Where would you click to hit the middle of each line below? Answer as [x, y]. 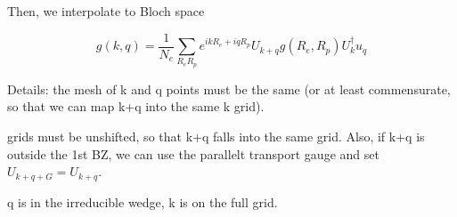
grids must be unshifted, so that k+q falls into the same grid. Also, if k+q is [216, 136]
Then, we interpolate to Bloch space [106, 11]
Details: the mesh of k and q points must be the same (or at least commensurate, [229, 88]
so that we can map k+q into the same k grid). [136, 106]
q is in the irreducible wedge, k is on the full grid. [143, 201]
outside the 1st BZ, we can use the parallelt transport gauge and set [193, 153]
